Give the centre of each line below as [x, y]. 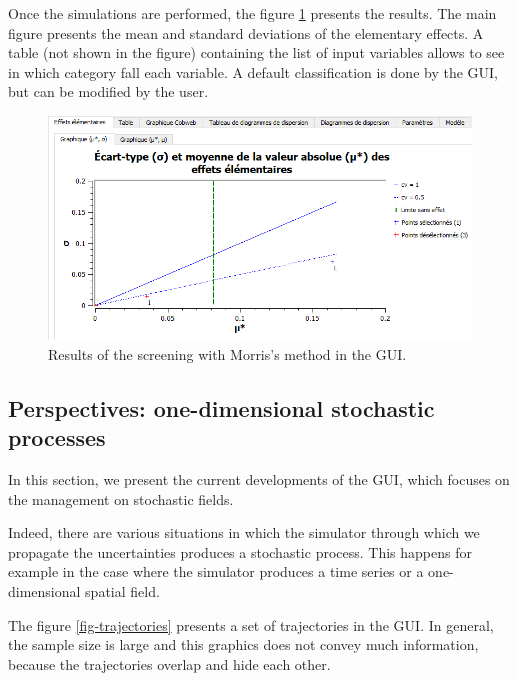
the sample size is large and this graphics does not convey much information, [243, 644]
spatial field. [122, 591]
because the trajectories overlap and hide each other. [169, 663]
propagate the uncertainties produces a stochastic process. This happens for [240, 551]
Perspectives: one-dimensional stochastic [221, 407]
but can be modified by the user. [108, 91]
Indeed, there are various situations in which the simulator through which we [244, 532]
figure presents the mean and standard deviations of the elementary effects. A [246, 32]
